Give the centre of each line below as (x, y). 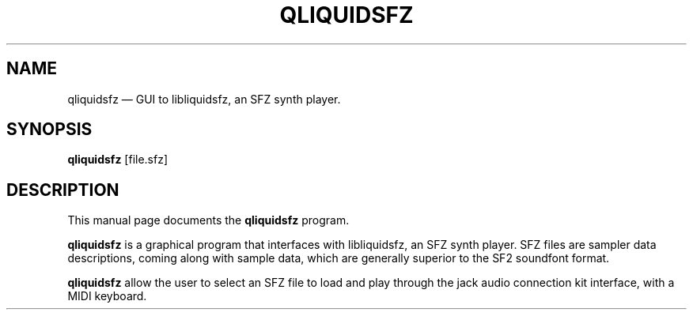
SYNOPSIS (49, 130)
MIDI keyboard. (107, 296)
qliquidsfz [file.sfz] (118, 160)
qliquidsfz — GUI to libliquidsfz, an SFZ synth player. (204, 99)
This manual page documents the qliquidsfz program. (208, 220)
